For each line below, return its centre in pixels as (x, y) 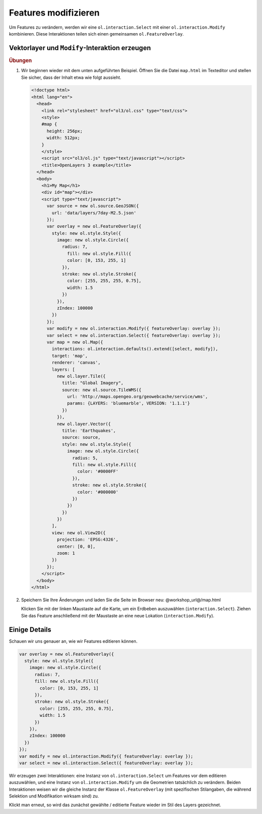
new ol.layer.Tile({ (81, 376)
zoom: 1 (66, 553)
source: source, (81, 437)
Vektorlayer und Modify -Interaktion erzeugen (80, 48)
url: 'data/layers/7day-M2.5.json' (94, 213)
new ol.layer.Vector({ (84, 424)
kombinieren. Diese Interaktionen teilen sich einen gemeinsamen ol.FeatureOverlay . (96, 34)
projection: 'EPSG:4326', (88, 540)
